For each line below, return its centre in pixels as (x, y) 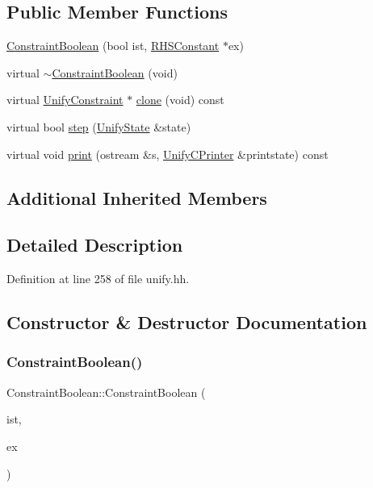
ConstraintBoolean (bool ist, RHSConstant (113, 46)
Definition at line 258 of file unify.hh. (98, 279)
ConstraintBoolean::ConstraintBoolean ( (106, 392)
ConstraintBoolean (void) (115, 72)
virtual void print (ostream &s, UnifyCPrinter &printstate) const (168, 154)
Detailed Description (95, 245)
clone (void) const (180, 100)
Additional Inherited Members (137, 197)
